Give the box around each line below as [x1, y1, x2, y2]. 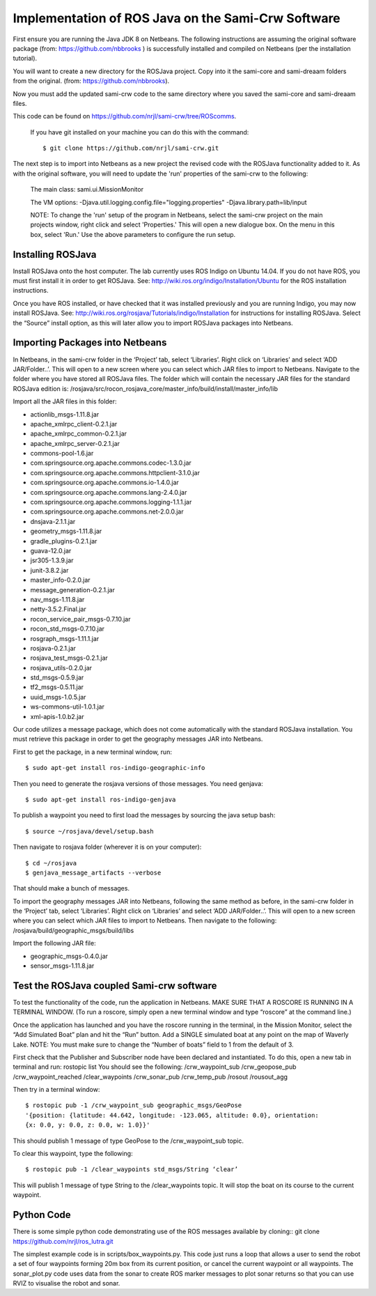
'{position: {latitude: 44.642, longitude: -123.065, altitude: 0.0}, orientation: [25, 1111, 320, 1119]
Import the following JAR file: [13, 939, 97, 948]
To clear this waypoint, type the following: [13, 1150, 133, 1158]
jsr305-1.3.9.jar [30, 556, 74, 564]
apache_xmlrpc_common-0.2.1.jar [30, 429, 127, 438]
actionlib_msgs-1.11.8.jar [30, 410, 100, 418]
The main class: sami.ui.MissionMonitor [30, 185, 144, 194]
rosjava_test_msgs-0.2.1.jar [30, 654, 108, 662]
